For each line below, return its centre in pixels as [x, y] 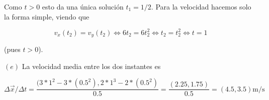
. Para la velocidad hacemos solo [201, 6]
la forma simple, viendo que [47, 16]
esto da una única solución [83, 6]
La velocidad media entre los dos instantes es [91, 66]
